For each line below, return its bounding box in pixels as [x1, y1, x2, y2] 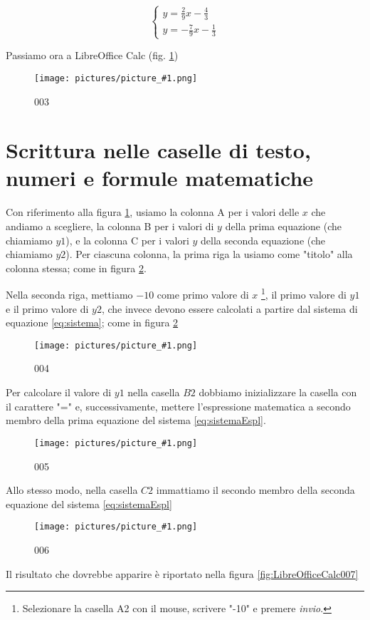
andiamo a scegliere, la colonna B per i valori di [6, 219, 214, 233]
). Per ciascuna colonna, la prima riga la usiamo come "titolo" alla [65, 247, 353, 262]
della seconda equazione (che [200, 232, 326, 247]
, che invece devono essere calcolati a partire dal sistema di [101, 301, 358, 316]
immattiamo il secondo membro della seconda [156, 482, 355, 497]
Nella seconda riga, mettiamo [6, 287, 133, 302]
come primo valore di [157, 287, 249, 302]
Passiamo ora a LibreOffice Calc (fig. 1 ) [6, 48, 179, 63]
